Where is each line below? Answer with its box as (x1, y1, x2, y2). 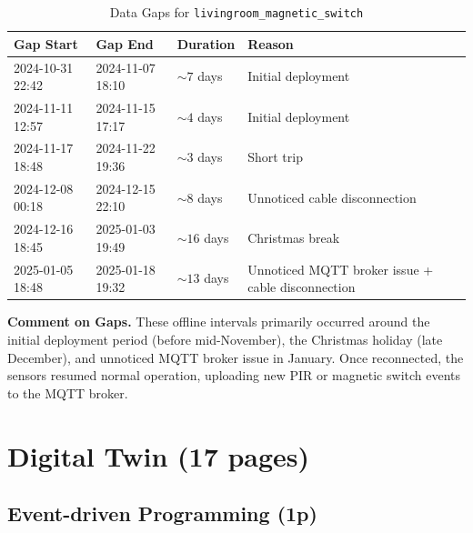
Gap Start (14, 34, 78, 53)
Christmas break (247, 228, 340, 247)
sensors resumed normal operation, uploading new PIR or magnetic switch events (7, 366, 461, 385)
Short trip (247, 147, 303, 166)
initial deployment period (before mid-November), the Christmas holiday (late (7, 329, 443, 348)
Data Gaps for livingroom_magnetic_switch (109, 3, 364, 21)
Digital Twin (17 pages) (7, 437, 310, 474)
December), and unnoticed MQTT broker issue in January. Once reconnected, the (7, 347, 464, 367)
